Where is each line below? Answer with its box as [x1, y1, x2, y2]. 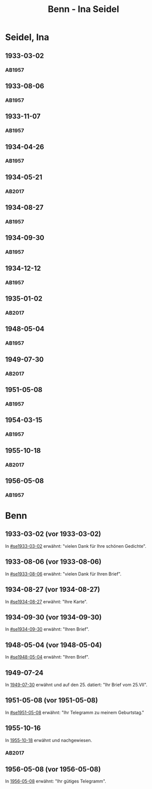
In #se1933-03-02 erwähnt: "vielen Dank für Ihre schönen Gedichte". [5, 543, 147, 549]
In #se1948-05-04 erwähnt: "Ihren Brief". [5, 654, 89, 660]
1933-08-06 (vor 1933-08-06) [5, 558, 102, 566]
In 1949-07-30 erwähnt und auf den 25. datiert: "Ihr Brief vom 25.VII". [5, 682, 148, 688]
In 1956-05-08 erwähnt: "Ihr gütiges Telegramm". [5, 778, 106, 785]
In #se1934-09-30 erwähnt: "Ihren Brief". [5, 626, 89, 632]
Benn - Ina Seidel [48, 3, 119, 15]
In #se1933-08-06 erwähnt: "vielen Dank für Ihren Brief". [5, 571, 122, 577]
